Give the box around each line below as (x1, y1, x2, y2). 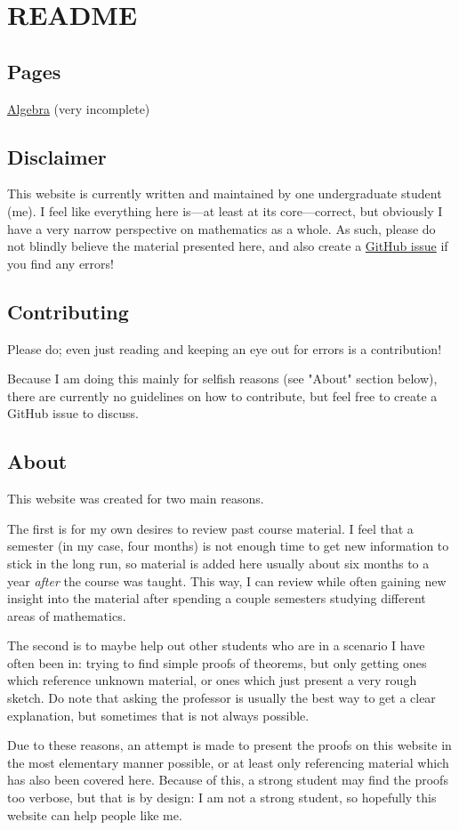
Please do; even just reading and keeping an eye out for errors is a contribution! (7, 339, 442, 358)
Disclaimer (7, 142, 107, 170)
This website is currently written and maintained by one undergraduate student (7, 184, 442, 203)
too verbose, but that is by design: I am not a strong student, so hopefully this (7, 788, 437, 807)
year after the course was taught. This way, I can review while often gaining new (7, 571, 447, 590)
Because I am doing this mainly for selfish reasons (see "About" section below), (7, 369, 438, 388)
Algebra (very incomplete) (7, 99, 150, 117)
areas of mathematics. (7, 606, 126, 625)
